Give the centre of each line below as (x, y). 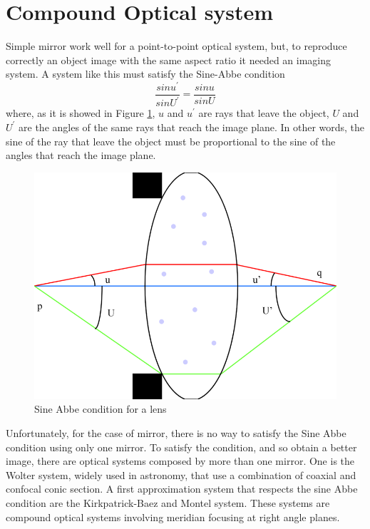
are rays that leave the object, (264, 113)
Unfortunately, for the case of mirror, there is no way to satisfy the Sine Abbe (176, 432)
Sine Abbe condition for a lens (101, 409)
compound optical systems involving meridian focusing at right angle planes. (173, 517)
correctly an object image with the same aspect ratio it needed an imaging (169, 60)
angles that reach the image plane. (81, 155)
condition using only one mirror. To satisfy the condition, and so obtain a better (181, 447)
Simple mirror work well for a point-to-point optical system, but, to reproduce (176, 46)
